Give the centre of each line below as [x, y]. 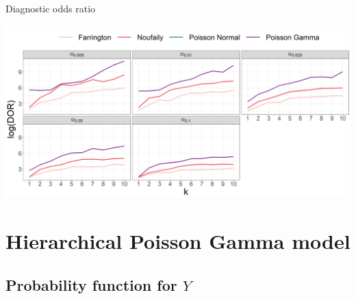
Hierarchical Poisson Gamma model [178, 241]
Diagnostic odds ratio [51, 8]
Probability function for [91, 284]
